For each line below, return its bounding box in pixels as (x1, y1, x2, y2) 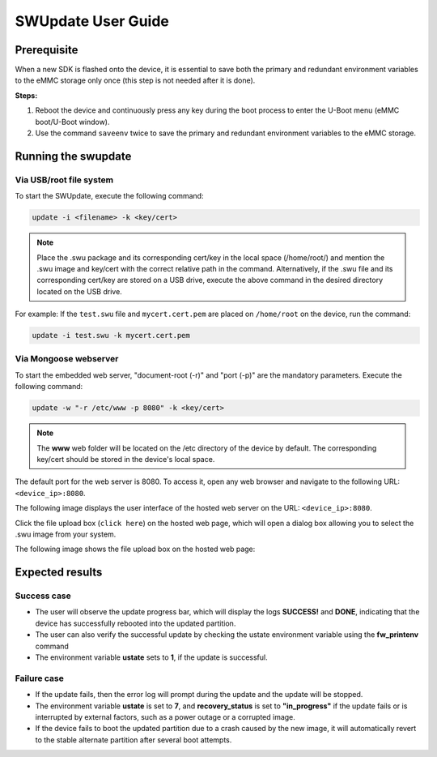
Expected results (15, 566, 103, 580)
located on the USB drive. (36, 286, 123, 296)
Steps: (15, 90, 38, 101)
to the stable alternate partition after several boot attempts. (35, 734, 232, 745)
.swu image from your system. (15, 529, 117, 539)
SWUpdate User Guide (15, 12, 169, 30)
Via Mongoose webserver (15, 353, 119, 365)
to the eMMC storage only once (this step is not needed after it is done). (15, 75, 256, 85)
